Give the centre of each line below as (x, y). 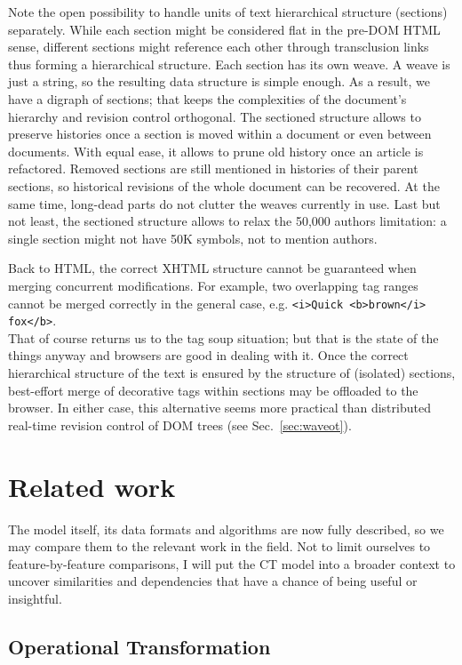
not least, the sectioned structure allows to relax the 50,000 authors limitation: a (227, 221)
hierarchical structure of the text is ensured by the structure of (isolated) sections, (232, 373)
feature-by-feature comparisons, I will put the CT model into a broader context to (232, 563)
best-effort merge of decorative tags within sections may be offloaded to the (213, 390)
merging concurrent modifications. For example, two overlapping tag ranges (213, 285)
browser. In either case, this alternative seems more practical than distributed (219, 408)
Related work (92, 486)
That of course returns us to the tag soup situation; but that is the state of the (223, 337)
